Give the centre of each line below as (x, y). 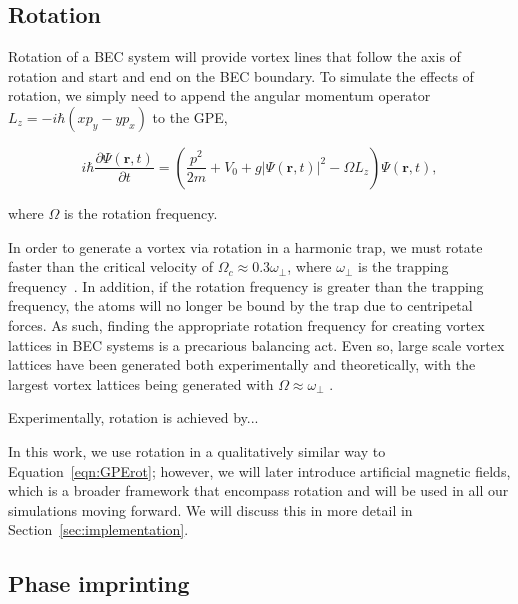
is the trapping (403, 266)
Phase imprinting (99, 583)
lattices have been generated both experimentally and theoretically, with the (242, 364)
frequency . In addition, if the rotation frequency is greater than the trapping (246, 285)
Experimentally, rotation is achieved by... (133, 417)
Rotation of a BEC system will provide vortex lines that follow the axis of (234, 56)
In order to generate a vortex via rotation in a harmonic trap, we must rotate (245, 246)
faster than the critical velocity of (111, 266)
